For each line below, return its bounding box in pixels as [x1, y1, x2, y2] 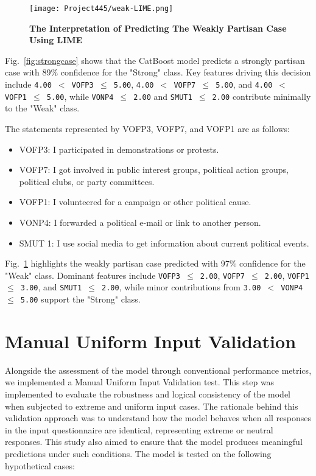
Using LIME [29, 33, 83, 46]
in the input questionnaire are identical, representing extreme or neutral [5, 423, 273, 436]
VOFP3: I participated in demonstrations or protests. [19, 142, 219, 155]
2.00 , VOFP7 [200, 268, 245, 281]
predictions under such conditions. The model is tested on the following [5, 447, 272, 460]
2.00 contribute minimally [212, 89, 311, 102]
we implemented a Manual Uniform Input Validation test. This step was [5, 376, 275, 388]
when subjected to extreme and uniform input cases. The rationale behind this [5, 399, 298, 412]
